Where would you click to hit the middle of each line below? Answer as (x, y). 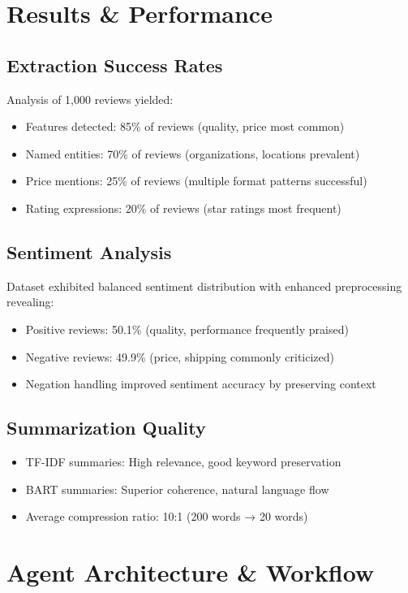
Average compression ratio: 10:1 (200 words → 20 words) (167, 516)
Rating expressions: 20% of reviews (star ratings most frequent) (183, 208)
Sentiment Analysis (89, 251)
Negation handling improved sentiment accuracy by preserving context (201, 384)
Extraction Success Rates (115, 65)
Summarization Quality (106, 428)
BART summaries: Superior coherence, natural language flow (177, 489)
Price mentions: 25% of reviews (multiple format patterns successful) (196, 181)
